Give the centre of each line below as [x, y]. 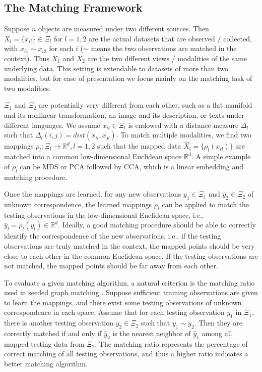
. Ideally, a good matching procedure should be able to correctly [157, 225]
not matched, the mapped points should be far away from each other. [111, 266]
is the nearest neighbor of [152, 333]
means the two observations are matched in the [164, 48]
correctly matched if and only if [53, 333]
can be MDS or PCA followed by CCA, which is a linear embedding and [132, 166]
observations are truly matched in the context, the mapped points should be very [129, 245]
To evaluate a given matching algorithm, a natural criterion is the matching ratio [129, 282]
